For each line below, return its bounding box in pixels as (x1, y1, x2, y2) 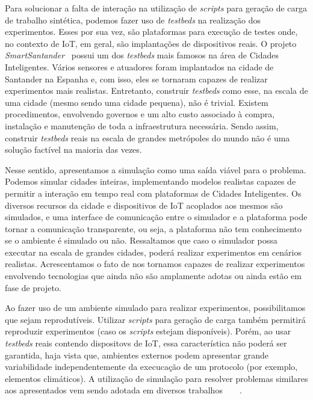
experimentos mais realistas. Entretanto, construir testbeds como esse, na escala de (5, 84, 308, 97)
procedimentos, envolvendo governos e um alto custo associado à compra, (5, 108, 275, 120)
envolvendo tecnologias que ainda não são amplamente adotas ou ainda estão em (5, 269, 302, 282)
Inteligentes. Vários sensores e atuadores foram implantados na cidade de (5, 60, 274, 73)
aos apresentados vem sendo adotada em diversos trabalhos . (5, 384, 242, 396)
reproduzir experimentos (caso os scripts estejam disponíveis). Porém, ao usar (5, 325, 291, 337)
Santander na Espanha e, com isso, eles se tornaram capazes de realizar (5, 72, 268, 85)
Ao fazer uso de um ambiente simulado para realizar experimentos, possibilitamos (5, 301, 306, 314)
